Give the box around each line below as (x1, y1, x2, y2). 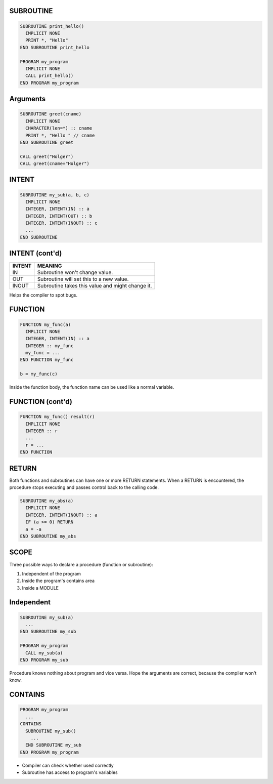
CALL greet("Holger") (20, 153, 74, 159)
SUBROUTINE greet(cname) (20, 111, 82, 117)
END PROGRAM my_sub (20, 657, 68, 663)
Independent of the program (22, 570, 81, 576)
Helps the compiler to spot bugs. (9, 292, 78, 298)
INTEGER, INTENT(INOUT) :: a (25, 512, 98, 518)
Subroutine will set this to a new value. (37, 275, 129, 282)
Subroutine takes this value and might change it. (37, 282, 152, 289)
